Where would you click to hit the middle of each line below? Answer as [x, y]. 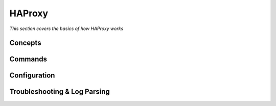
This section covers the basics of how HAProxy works [66, 29]
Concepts [25, 43]
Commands [28, 59]
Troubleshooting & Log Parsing [60, 92]
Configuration [32, 76]
